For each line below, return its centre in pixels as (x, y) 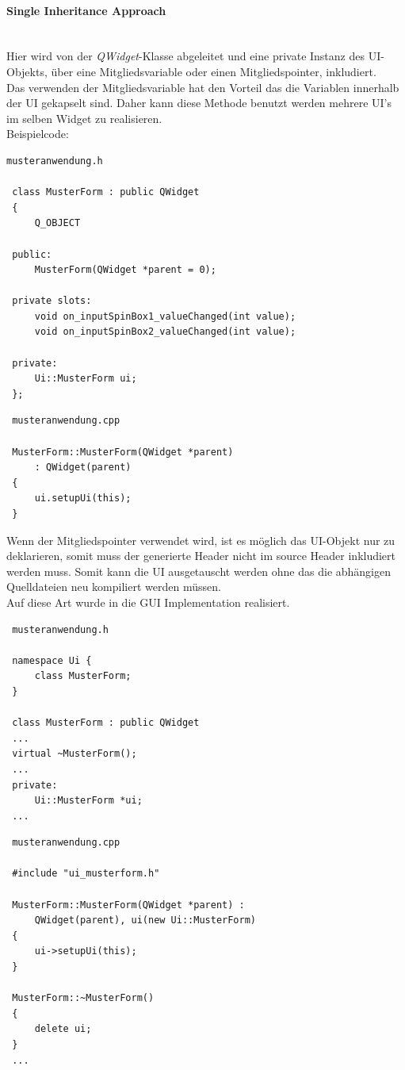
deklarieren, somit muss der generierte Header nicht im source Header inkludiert (201, 556)
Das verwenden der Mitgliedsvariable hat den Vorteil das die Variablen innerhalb (203, 87)
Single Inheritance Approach (86, 10)
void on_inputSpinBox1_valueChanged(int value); (165, 316)
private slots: (52, 301)
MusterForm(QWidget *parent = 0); (125, 270)
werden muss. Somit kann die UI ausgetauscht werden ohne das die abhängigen (199, 571)
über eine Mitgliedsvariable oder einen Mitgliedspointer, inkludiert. (214, 71)
